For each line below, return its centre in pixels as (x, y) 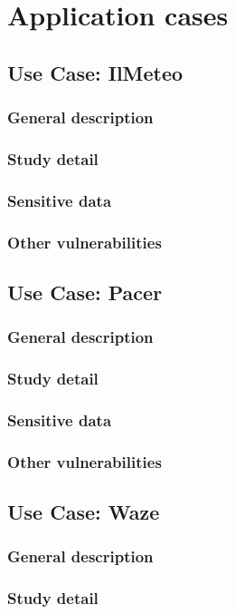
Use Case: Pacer (85, 292)
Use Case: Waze (84, 512)
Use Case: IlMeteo (95, 72)
